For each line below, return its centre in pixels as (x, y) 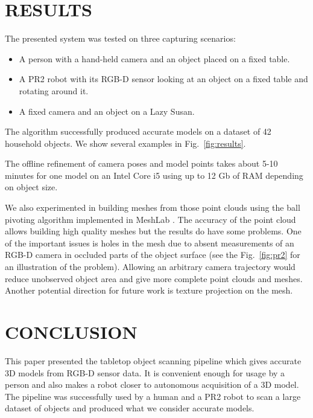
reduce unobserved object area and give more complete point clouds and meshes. (154, 278)
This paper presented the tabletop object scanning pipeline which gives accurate (153, 360)
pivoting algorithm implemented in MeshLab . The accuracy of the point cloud (150, 219)
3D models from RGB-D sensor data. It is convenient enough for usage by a (145, 372)
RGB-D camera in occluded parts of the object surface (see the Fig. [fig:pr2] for (153, 255)
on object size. (31, 187)
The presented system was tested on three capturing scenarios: (120, 38)
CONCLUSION (71, 332)
